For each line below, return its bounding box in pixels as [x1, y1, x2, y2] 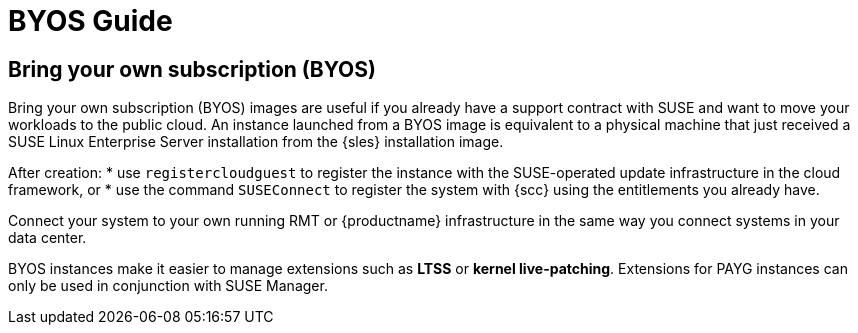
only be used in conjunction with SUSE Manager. [8, 277, 328, 295]
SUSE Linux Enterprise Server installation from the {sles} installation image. [8, 133, 504, 151]
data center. [8, 229, 87, 247]
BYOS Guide [8, 4, 173, 38]
